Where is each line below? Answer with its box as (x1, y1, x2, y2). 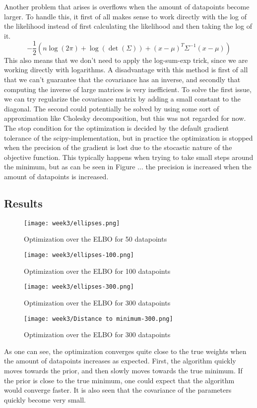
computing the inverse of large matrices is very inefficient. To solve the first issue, (4, 84, 252, 94)
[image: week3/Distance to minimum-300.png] (24, 315, 173, 322)
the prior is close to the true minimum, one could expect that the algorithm (4, 375, 235, 385)
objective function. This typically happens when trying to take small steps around (4, 152, 254, 162)
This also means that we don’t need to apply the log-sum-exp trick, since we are (4, 54, 248, 65)
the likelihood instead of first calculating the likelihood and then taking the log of (4, 21, 252, 31)
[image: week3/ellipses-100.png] (24, 252, 134, 259)
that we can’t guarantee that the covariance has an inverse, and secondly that (4, 74, 241, 85)
